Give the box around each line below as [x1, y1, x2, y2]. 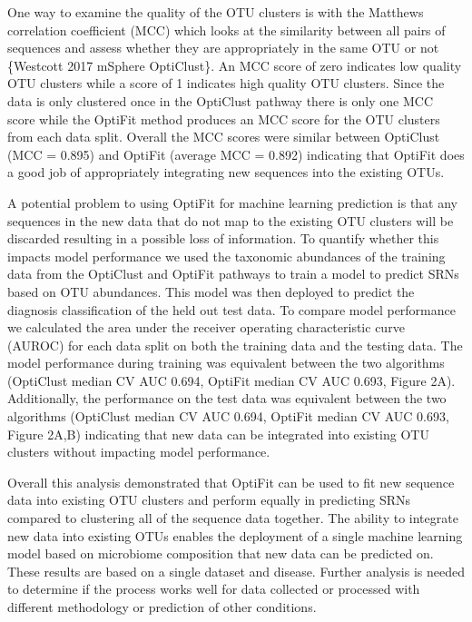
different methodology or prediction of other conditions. [7, 597, 317, 616]
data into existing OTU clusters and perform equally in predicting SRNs [7, 490, 411, 509]
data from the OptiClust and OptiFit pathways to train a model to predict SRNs [7, 264, 459, 283]
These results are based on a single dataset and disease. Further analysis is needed [7, 561, 465, 580]
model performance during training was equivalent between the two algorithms [7, 353, 445, 372]
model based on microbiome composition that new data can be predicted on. [7, 544, 434, 563]
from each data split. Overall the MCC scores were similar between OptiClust [7, 127, 440, 146]
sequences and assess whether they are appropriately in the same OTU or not [7, 38, 439, 57]
